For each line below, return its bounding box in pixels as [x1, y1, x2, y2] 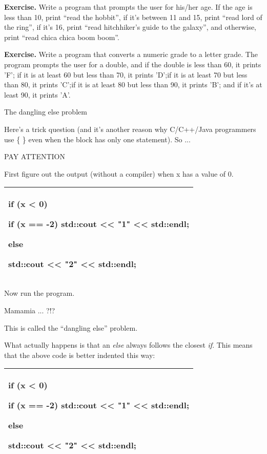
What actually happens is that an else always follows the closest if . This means [4, 339, 253, 350]
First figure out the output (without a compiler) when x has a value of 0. [4, 168, 234, 179]
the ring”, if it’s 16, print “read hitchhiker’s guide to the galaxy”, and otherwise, [4, 22, 257, 32]
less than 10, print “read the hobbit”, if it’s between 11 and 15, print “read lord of [4, 11, 262, 22]
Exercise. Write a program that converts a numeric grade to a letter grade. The [4, 49, 258, 60]
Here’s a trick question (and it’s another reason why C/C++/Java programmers [4, 123, 256, 134]
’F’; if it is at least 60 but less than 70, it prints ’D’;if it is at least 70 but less [4, 69, 248, 80]
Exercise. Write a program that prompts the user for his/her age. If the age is [4, 2, 253, 12]
